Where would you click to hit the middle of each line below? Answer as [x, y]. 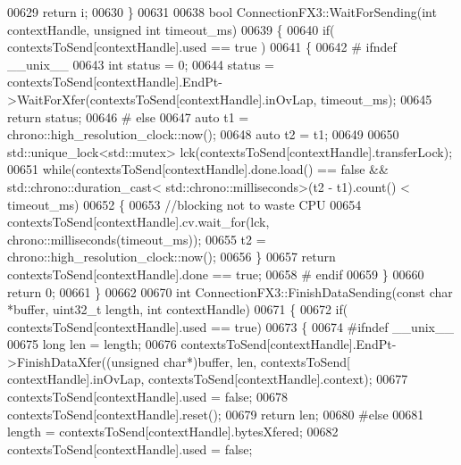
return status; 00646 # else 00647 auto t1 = [128, 116]
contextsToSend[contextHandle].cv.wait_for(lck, [138, 222]
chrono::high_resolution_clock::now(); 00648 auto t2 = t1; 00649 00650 [203, 134]
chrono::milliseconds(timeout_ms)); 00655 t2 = [137, 239]
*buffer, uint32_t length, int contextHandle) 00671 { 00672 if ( [178, 309]
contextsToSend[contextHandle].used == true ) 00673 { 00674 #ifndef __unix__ [230, 326]
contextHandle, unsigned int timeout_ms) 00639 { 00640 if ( [171, 29]
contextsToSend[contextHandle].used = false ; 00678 [148, 397]
